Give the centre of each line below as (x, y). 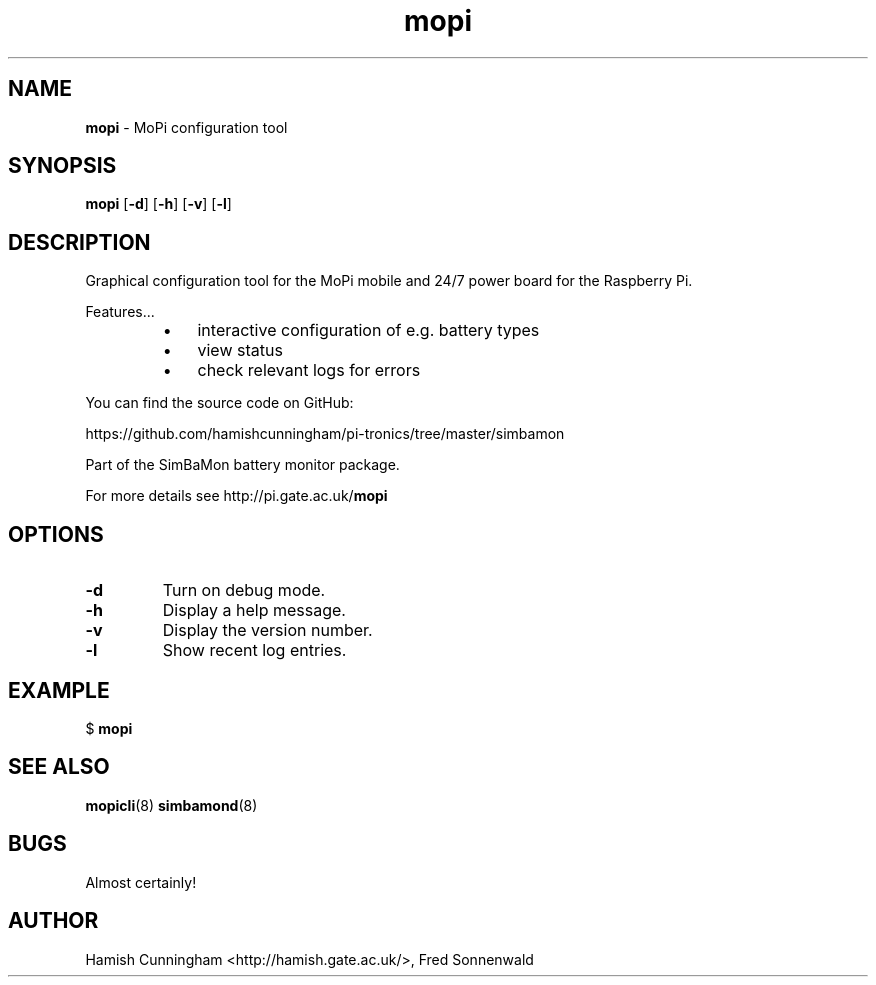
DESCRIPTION (79, 242)
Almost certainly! (141, 882)
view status (240, 350)
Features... (120, 312)
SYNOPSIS (62, 166)
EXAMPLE (59, 690)
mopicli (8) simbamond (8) (171, 805)
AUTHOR (53, 921)
